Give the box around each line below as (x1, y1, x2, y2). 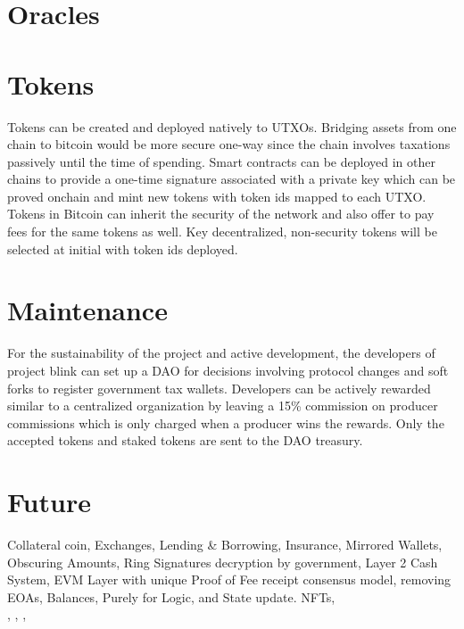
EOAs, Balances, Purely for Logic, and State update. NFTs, (7, 587, 336, 606)
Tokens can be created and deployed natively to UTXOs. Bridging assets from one (7, 117, 457, 136)
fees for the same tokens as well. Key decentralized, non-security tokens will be (7, 222, 437, 241)
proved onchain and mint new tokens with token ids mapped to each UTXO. (7, 186, 427, 205)
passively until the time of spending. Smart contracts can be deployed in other (7, 152, 435, 170)
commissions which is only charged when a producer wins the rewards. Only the (7, 413, 444, 432)
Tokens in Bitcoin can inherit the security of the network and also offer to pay (7, 204, 435, 223)
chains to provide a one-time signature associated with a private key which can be (7, 170, 456, 188)
